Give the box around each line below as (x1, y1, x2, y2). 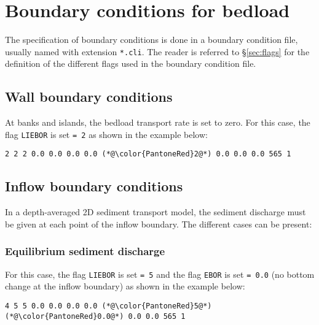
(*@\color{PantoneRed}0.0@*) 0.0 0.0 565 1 (5, 312, 186, 321)
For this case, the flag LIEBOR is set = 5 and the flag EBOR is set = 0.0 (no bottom (5, 267, 315, 280)
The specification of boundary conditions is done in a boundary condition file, (5, 33, 298, 46)
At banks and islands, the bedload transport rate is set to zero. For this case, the (5, 116, 310, 129)
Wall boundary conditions (5, 87, 173, 106)
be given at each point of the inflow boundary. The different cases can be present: (5, 217, 312, 230)
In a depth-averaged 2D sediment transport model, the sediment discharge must (5, 205, 306, 218)
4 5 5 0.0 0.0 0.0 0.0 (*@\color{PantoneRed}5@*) (5, 301, 212, 310)
